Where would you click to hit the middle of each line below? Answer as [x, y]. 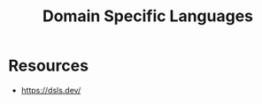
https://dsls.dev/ [51, 90]
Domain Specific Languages [148, 16]
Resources [49, 66]
